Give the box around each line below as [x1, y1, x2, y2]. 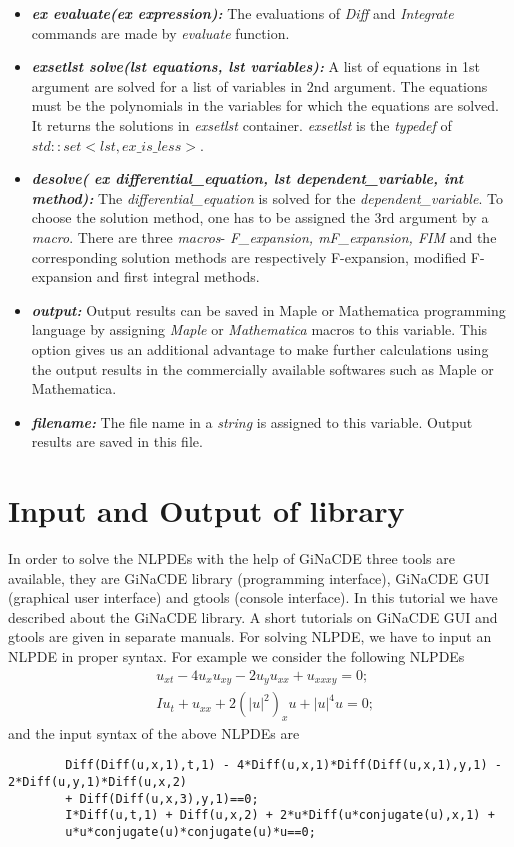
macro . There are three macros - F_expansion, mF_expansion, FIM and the [31, 226, 497, 247]
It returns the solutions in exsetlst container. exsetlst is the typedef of [31, 114, 452, 135]
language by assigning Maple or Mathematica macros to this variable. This [31, 319, 488, 340]
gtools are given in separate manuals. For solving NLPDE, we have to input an [8, 626, 492, 647]
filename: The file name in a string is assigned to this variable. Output [31, 411, 473, 432]
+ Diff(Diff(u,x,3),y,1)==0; [65, 791, 259, 806]
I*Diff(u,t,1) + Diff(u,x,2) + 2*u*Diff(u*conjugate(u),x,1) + [65, 808, 495, 823]
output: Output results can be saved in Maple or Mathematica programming [31, 299, 506, 320]
